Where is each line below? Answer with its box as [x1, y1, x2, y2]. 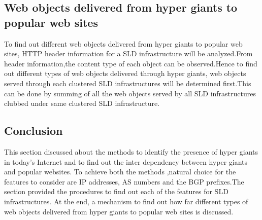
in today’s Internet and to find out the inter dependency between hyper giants [4, 156, 248, 167]
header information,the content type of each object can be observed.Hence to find [4, 58, 257, 68]
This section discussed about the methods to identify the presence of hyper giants [4, 146, 258, 157]
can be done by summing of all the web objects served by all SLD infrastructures [4, 88, 256, 98]
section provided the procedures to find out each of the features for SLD [4, 186, 228, 197]
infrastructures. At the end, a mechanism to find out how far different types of [4, 196, 248, 206]
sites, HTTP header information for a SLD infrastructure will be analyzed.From [4, 48, 253, 59]
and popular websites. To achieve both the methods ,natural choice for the [4, 166, 236, 177]
